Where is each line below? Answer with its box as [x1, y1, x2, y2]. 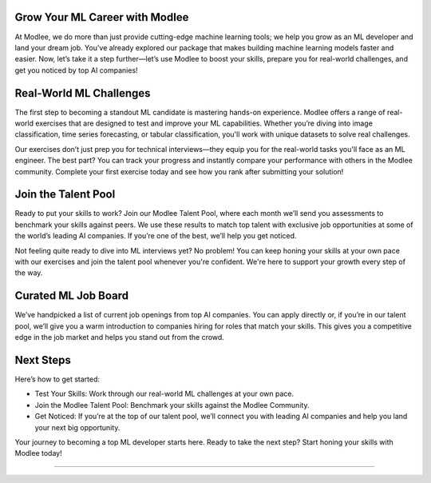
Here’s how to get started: [14, 374, 100, 384]
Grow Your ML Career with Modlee [14, 10, 189, 24]
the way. [14, 268, 43, 277]
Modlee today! [14, 449, 63, 458]
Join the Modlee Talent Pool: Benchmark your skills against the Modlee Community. [34, 400, 310, 409]
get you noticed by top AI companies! [14, 65, 139, 75]
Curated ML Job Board [14, 289, 129, 303]
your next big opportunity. [34, 422, 121, 432]
